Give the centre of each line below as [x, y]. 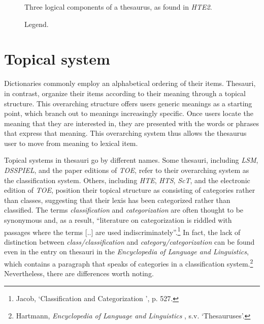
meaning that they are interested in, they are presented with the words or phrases [131, 123]
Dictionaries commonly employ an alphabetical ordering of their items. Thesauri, [130, 83]
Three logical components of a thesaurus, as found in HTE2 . [118, 7]
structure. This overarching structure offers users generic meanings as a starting [128, 103]
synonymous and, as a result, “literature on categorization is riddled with [118, 220]
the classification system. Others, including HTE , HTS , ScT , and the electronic [127, 180]
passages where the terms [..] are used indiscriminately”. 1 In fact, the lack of [122, 231]
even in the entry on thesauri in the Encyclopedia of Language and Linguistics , [126, 252]
